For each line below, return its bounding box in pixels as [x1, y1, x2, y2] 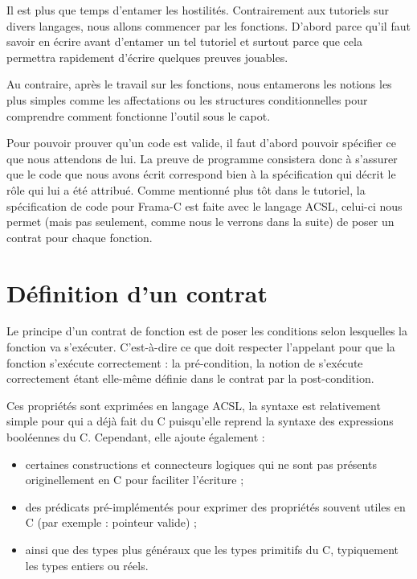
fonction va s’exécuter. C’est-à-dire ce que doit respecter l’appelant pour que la [6, 339, 395, 355]
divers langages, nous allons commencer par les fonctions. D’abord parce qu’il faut [6, 17, 411, 34]
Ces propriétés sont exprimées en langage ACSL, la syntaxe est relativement [6, 396, 381, 413]
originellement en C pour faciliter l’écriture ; [25, 471, 244, 488]
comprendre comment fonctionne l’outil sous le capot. [6, 107, 271, 124]
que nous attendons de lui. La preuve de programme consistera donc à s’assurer [6, 150, 398, 166]
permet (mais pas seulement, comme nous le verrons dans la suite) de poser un [6, 213, 395, 230]
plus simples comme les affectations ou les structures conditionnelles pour [6, 91, 368, 108]
